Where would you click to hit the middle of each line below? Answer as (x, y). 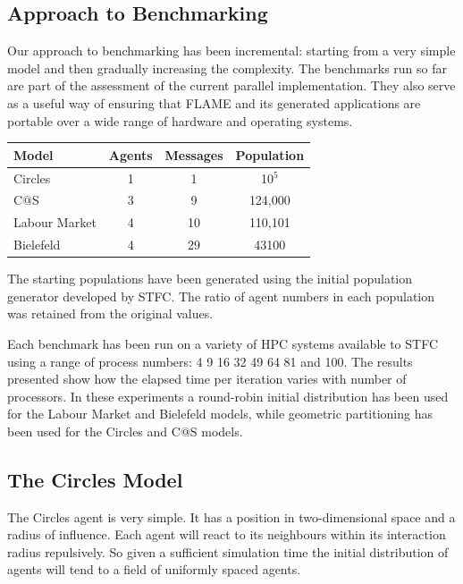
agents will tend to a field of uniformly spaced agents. (154, 569)
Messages (194, 154)
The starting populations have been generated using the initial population (210, 279)
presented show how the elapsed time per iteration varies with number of (207, 379)
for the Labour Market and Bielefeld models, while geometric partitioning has (220, 414)
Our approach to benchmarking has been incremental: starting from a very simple (231, 51)
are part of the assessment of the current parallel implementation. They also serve (231, 85)
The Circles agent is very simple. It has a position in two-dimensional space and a (231, 516)
